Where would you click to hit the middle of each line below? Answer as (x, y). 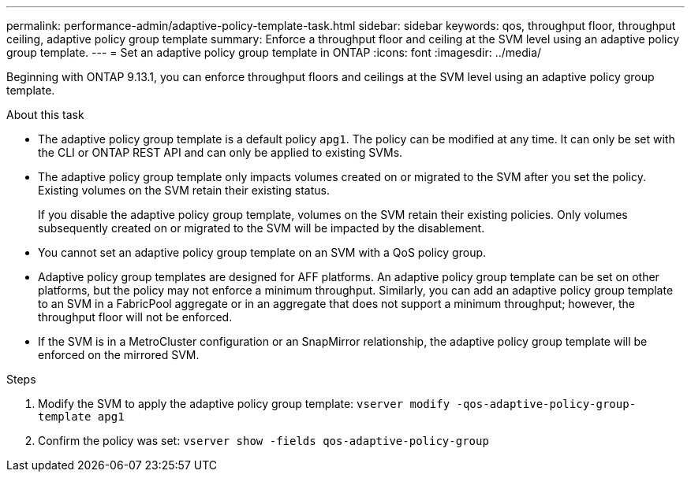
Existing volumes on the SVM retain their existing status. (184, 190)
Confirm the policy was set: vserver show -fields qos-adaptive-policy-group (263, 441)
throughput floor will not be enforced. (135, 317)
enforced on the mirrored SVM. (119, 355)
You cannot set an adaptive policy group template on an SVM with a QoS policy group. (262, 252)
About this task (45, 115)
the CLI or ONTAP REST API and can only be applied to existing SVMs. (220, 152)
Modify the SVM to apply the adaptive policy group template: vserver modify (244, 404)
